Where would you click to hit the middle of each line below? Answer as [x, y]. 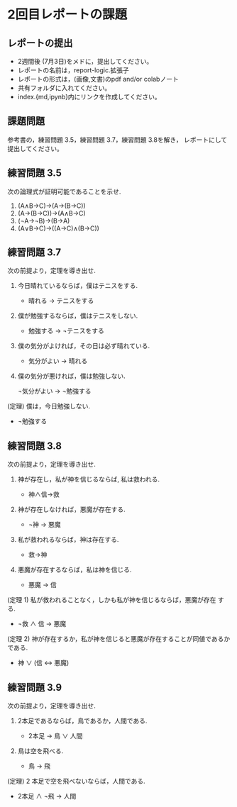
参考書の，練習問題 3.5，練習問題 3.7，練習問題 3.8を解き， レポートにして [117, 140]
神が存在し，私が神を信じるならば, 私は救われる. [89, 479]
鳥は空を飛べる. [40, 751]
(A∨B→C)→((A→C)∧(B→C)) [58, 228]
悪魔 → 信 [42, 585]
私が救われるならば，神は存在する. [68, 540]
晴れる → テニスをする [61, 301]
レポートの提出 [40, 43]
